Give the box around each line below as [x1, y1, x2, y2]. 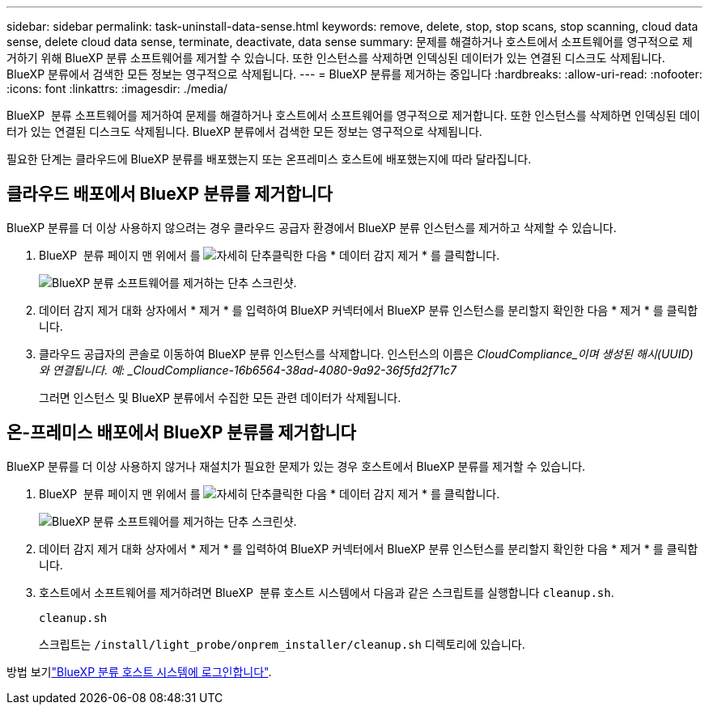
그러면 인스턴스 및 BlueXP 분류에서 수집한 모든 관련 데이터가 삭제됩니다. [39, 390, 401, 404]
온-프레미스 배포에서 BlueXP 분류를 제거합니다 [6, 422, 356, 443]
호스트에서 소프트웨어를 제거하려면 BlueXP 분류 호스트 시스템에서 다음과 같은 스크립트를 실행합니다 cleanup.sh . [39, 585, 614, 599]
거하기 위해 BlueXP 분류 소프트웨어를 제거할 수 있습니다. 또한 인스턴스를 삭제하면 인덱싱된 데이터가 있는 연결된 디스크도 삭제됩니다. [6, 51, 665, 65]
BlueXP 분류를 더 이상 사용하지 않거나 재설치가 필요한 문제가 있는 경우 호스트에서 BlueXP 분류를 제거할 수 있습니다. [6, 459, 586, 473]
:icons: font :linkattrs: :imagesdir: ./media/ [6, 82, 228, 95]
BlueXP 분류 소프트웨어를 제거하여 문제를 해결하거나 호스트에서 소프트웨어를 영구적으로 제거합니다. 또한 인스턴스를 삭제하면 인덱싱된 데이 [6, 108, 701, 122]
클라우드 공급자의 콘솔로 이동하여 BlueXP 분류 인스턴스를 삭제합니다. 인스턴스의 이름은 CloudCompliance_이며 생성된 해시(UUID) [39, 346, 694, 361]
